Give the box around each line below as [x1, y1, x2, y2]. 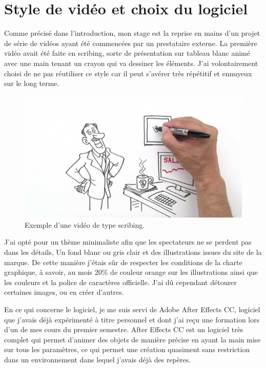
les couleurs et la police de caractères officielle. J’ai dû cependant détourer [4, 276, 237, 287]
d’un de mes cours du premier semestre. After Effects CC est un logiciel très [4, 324, 243, 335]
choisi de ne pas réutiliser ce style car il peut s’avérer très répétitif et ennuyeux [4, 68, 252, 78]
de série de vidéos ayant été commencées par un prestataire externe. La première [4, 37, 257, 48]
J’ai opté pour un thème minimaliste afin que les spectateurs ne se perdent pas [4, 236, 252, 247]
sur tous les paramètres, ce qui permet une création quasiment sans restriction [4, 344, 250, 355]
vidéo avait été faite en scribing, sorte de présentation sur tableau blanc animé [4, 48, 250, 58]
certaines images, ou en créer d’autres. [4, 287, 124, 297]
